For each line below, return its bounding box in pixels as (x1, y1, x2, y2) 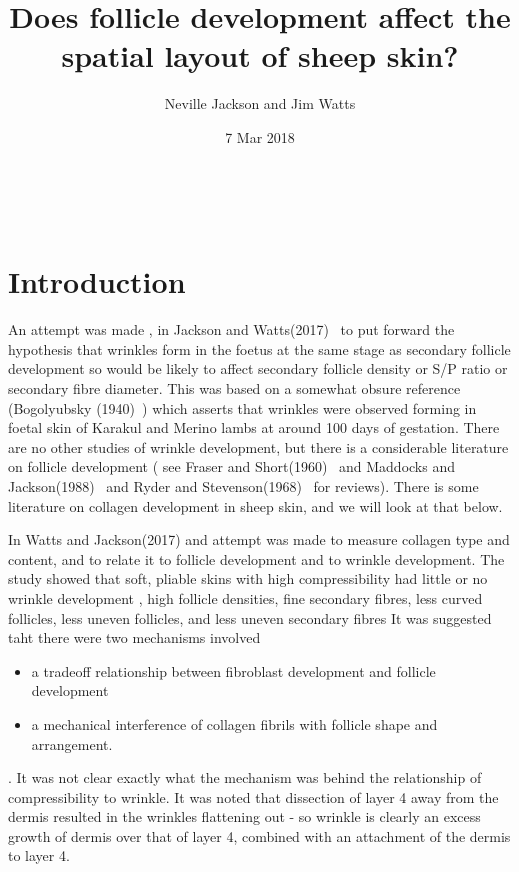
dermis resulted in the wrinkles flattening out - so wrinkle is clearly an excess (8, 806, 481, 827)
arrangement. (31, 733, 113, 754)
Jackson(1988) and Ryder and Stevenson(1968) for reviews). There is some (8, 475, 479, 496)
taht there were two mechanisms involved (8, 627, 261, 648)
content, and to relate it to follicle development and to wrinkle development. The (8, 548, 505, 569)
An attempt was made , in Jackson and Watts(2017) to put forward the (8, 319, 455, 340)
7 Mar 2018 (225, 126, 295, 147)
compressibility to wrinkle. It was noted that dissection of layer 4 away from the (8, 786, 499, 807)
